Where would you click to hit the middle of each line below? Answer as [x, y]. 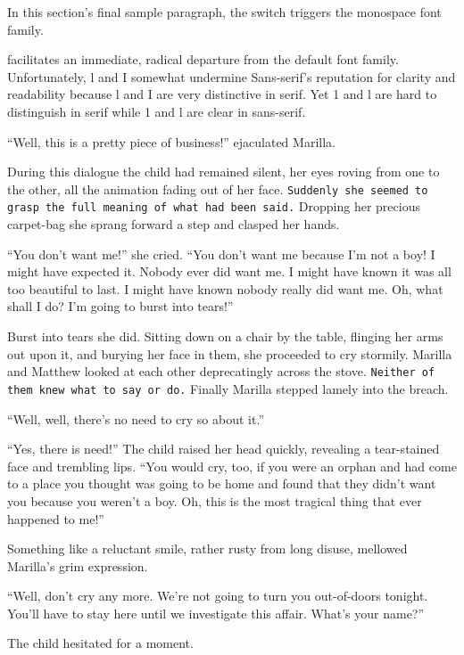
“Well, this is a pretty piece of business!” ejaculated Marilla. [171, 141]
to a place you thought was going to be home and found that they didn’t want [222, 483]
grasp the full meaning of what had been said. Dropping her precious [214, 206]
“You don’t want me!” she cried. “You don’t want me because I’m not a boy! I [221, 254]
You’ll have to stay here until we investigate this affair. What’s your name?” [216, 613]
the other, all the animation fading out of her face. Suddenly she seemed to [218, 188]
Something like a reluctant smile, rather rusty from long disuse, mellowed [207, 549]
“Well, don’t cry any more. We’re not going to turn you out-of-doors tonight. [218, 596]
